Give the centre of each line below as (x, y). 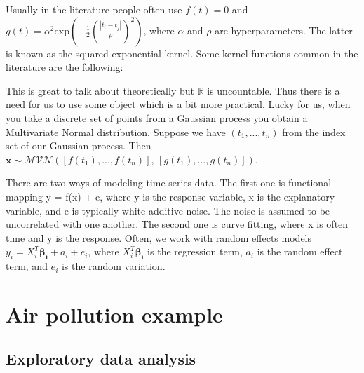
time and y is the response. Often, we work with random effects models (159, 237)
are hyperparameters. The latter (284, 30)
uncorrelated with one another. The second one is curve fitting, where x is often (177, 224)
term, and (27, 266)
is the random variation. (113, 266)
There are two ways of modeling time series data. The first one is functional (169, 183)
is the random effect (300, 251)
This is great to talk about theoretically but (100, 90)
